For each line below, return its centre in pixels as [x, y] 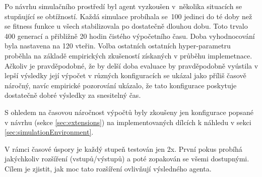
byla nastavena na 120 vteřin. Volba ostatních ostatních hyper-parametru [118, 46]
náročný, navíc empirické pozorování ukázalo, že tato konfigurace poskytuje [121, 85]
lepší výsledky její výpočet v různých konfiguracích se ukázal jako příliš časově [125, 75]
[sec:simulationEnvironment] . [49, 132]
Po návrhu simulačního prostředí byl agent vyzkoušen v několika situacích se [123, 6]
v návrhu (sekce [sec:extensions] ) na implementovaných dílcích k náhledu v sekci [128, 122]
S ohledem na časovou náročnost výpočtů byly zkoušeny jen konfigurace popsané [129, 112]
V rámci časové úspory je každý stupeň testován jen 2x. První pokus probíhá [123, 149]
